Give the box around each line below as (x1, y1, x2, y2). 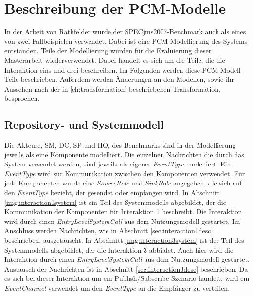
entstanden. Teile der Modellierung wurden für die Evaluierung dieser (4, 45, 212, 55)
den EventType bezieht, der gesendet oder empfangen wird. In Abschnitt (4, 187, 220, 198)
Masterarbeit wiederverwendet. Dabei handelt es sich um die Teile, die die (4, 55, 225, 65)
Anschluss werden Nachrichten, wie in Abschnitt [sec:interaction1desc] (4, 225, 213, 236)
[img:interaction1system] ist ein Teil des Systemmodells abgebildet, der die (4, 197, 226, 207)
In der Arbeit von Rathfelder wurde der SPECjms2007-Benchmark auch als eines (4, 26, 246, 37)
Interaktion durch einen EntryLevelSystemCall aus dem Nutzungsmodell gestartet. (4, 254, 250, 264)
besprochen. (4, 93, 40, 103)
